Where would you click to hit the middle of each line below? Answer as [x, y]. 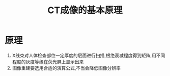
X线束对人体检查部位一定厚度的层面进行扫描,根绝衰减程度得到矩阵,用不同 [89, 55]
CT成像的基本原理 [85, 10]
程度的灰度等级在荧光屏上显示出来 [48, 61]
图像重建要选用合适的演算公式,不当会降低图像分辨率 [66, 68]
